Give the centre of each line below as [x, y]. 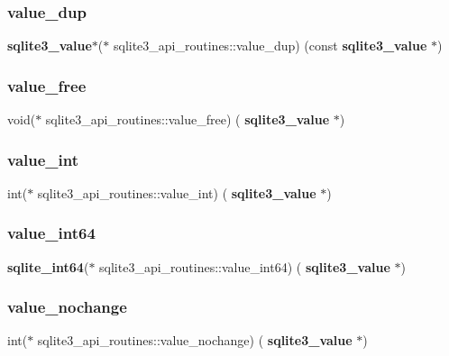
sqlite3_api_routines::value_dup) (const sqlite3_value [270, 46]
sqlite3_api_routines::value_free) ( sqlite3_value [188, 119]
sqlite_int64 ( [48, 266]
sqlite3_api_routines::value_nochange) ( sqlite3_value [195, 340]
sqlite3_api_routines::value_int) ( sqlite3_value [177, 192]
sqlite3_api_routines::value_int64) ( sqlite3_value [245, 266]
